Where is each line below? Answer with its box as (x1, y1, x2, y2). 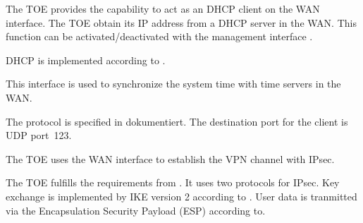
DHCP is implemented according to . (6, 52, 166, 67)
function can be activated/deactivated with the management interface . (6, 29, 313, 44)
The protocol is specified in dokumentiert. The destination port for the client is (6, 114, 348, 128)
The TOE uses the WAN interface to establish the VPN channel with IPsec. (6, 151, 335, 166)
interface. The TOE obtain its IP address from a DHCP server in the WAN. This (6, 15, 357, 30)
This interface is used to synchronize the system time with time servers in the (6, 76, 341, 91)
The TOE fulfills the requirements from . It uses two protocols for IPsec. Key (6, 175, 340, 190)
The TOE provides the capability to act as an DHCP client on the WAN (6, 1, 320, 16)
